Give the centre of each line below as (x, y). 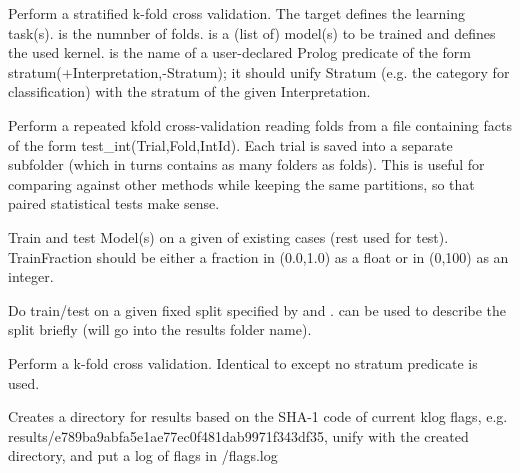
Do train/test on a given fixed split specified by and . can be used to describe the (257, 309)
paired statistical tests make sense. (114, 203)
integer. (31, 276)
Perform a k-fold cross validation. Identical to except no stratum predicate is (243, 362)
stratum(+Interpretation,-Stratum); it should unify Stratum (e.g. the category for (259, 71)
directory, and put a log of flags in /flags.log (143, 455)
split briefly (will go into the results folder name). (160, 329)
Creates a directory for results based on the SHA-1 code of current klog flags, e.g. (258, 416)
